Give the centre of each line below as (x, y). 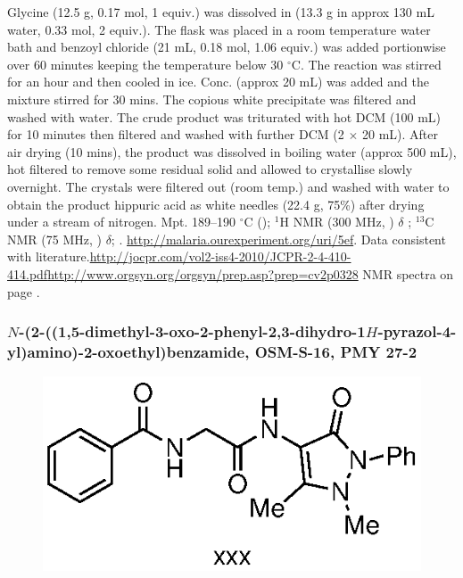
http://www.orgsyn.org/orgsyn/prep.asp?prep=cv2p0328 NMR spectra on (251, 273)
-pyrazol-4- (417, 331)
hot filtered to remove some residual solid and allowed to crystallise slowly (210, 169)
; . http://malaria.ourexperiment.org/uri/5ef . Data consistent (278, 239)
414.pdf (28, 273)
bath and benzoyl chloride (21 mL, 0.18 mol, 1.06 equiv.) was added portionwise (227, 47)
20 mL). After (400, 134)
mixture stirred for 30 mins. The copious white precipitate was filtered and (212, 99)
